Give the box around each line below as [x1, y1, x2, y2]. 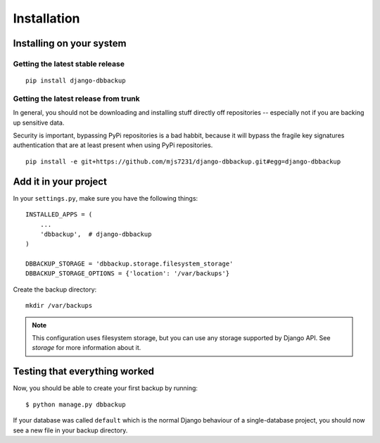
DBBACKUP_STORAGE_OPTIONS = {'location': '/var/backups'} [25, 270, 230, 277]
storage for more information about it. [32, 344, 141, 352]
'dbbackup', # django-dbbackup [39, 230, 152, 238]
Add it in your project [13, 175, 107, 187]
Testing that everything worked [13, 366, 155, 378]
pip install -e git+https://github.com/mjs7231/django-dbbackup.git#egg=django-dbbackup [25, 157, 341, 166]
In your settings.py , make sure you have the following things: [13, 194, 198, 202]
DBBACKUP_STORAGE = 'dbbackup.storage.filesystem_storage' [25, 260, 234, 268]
